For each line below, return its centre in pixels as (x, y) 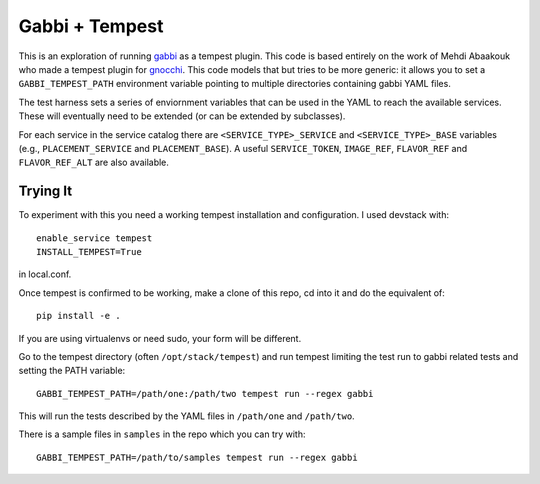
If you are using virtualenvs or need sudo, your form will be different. (160, 338)
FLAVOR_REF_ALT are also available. (94, 162)
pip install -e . (78, 316)
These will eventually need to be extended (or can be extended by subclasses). (182, 116)
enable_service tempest (94, 238)
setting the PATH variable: (72, 371)
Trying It (45, 191)
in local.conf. (45, 274)
